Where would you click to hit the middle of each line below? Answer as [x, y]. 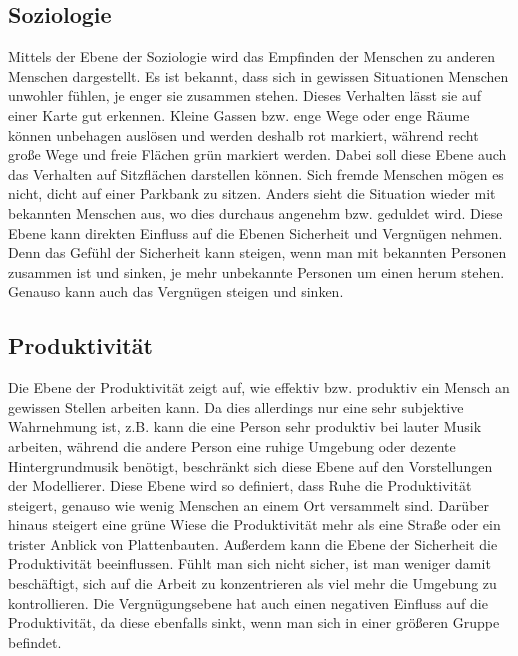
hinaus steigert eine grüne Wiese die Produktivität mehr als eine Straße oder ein [254, 524]
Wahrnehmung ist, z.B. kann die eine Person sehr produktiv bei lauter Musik [245, 426]
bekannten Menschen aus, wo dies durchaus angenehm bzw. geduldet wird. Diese [255, 212]
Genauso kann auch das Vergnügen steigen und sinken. [176, 291]
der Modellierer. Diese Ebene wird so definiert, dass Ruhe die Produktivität [240, 485]
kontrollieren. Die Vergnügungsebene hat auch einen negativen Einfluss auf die [248, 602]
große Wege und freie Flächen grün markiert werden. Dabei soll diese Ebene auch [257, 154]
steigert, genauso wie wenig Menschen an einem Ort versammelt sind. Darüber [249, 504]
